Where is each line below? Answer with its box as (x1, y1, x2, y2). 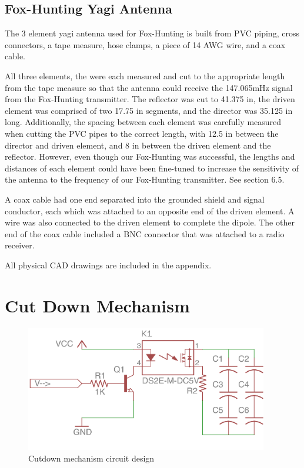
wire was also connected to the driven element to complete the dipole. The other (5, 216, 295, 228)
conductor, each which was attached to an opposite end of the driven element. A (5, 204, 295, 217)
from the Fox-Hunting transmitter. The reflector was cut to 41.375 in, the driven (5, 93, 295, 105)
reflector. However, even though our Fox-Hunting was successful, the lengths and (5, 150, 295, 163)
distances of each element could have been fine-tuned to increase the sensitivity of (5, 161, 299, 174)
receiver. (5, 239, 35, 251)
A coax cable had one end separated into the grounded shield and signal (5, 193, 265, 205)
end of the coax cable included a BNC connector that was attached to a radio (5, 227, 285, 240)
